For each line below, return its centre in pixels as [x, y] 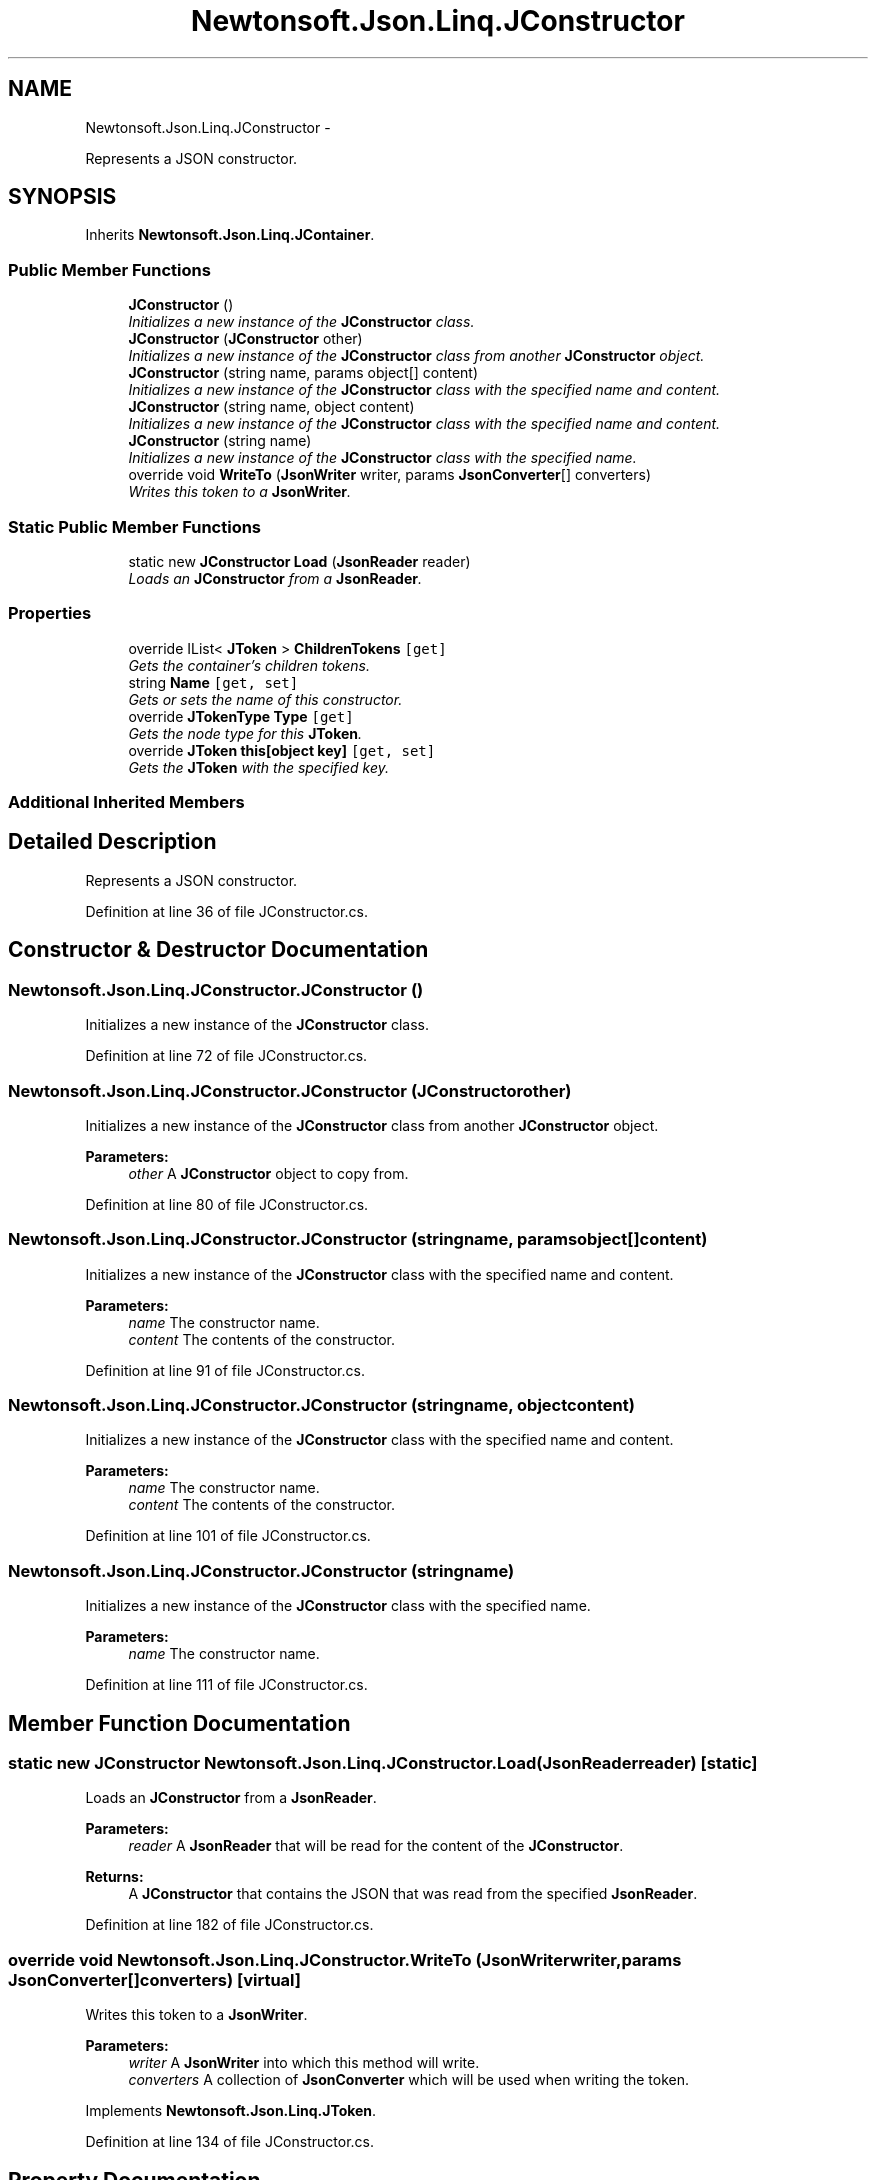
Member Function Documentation [179, 1723]
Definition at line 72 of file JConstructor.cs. [226, 1056]
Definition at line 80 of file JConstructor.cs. [227, 1204]
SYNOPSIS [62, 197]
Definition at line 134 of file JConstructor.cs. [229, 2142]
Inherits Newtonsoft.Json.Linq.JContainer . [230, 235]
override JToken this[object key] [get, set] [282, 750]
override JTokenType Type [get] [241, 716]
